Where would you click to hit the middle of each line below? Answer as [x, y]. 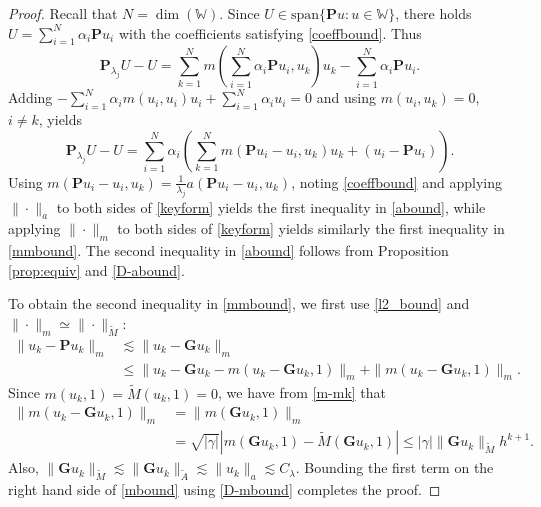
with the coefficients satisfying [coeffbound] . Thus [270, 32]
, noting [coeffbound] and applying [396, 181]
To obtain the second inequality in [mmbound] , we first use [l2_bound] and [239, 303]
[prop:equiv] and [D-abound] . [96, 269]
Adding [30, 97]
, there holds [433, 13]
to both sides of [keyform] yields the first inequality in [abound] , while [271, 206]
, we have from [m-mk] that [302, 392]
